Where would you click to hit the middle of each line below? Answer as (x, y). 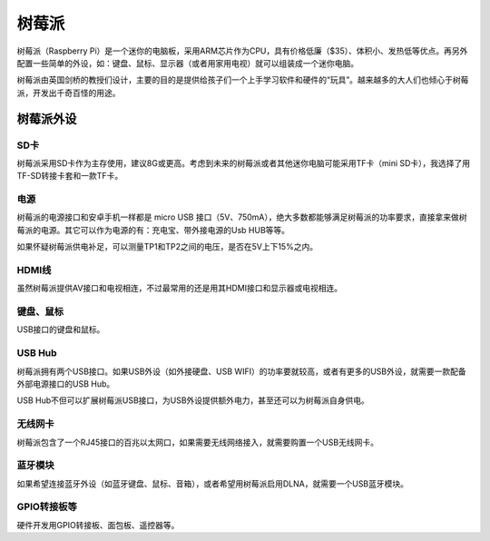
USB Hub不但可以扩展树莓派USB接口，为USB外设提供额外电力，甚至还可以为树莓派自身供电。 (193, 400)
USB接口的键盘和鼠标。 (61, 330)
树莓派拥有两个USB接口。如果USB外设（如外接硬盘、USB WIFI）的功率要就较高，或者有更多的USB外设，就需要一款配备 (241, 371)
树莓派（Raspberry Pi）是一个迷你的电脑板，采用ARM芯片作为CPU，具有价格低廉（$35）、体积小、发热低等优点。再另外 (242, 51)
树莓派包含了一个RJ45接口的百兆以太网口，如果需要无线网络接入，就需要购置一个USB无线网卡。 (197, 442)
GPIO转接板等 (47, 507)
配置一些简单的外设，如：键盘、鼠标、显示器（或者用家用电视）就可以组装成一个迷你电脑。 (187, 63)
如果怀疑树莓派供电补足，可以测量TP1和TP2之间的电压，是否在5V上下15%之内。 (167, 247)
